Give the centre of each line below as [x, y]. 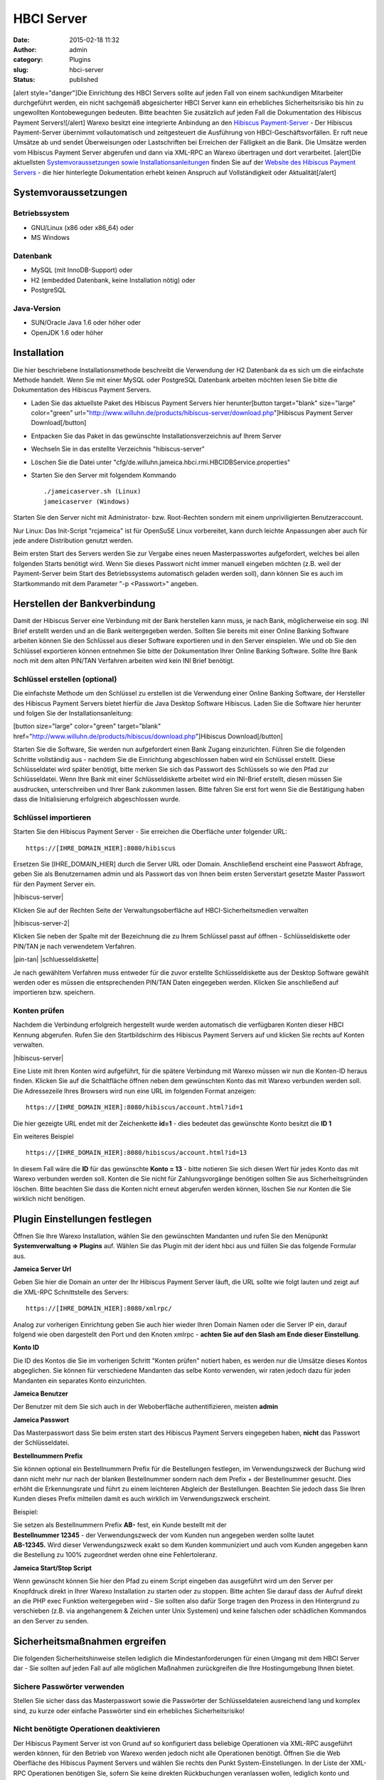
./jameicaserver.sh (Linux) [92, 492]
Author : [25, 49]
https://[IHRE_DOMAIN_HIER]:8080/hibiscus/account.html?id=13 [137, 1153]
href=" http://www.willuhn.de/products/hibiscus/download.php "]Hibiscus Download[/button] [148, 736]
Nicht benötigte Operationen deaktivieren [86, 1729]
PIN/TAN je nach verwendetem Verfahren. [75, 946]
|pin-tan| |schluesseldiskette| [56, 959]
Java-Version [37, 308]
